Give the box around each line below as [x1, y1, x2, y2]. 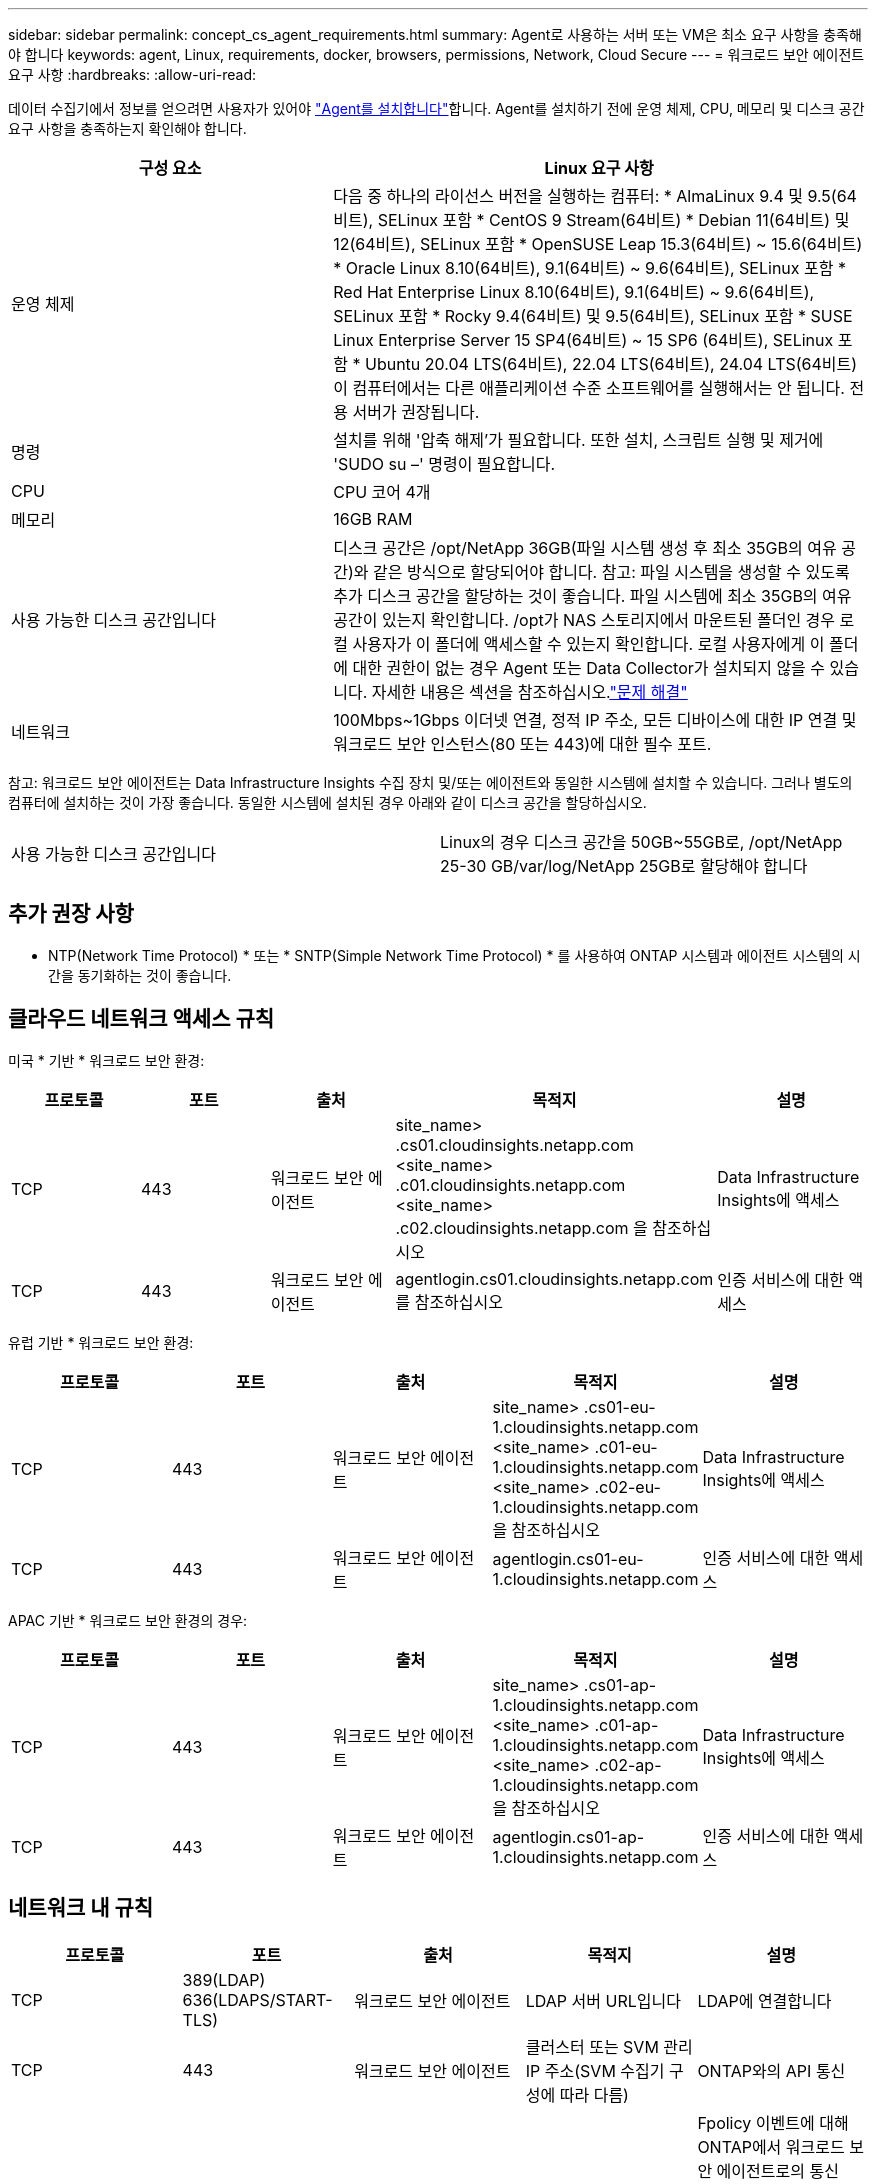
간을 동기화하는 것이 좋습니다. [48, 966, 232, 984]
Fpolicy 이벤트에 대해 [697, 2112, 849, 2133]
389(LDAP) [182, 1969, 266, 1990]
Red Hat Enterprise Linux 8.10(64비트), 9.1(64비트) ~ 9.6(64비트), [333, 282, 815, 302]
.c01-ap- [594, 1714, 659, 1735]
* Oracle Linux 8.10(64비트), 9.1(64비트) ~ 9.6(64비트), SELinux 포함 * [333, 258, 847, 278]
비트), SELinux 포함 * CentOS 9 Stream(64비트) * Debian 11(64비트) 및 [333, 210, 850, 230]
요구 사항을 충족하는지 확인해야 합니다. [8, 120, 247, 137]
